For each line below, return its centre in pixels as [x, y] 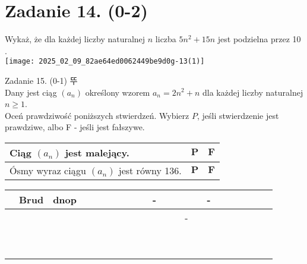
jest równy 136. [150, 170]
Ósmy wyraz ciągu [48, 170]
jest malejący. [97, 152]
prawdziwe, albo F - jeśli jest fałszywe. [75, 127]
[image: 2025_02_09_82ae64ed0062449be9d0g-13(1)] [105, 62]
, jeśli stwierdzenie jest [238, 115]
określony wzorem [118, 92]
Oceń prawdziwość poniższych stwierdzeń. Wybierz [97, 115]
